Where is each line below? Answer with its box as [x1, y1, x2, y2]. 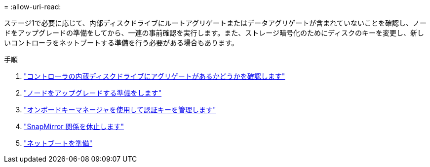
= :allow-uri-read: [4, 2, 61, 11]
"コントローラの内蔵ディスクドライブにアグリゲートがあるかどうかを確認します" [24, 72, 285, 80]
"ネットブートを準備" [24, 139, 93, 147]
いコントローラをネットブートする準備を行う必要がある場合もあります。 [4, 38, 238, 47]
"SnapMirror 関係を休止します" [24, 122, 124, 131]
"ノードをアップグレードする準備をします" [24, 89, 162, 97]
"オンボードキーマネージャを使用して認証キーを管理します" [24, 105, 216, 114]
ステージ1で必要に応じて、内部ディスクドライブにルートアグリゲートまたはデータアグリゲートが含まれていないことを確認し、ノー [4, 19, 427, 27]
